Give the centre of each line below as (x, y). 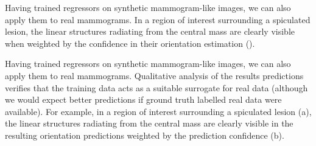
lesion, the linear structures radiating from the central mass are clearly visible (150, 31)
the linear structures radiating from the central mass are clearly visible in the (149, 123)
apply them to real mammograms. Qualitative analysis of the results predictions (154, 75)
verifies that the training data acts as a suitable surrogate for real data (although (156, 87)
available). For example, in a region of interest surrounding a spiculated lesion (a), (158, 111)
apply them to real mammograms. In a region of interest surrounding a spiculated (158, 19)
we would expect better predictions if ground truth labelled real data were (143, 99)
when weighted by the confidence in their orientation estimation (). (130, 43)
